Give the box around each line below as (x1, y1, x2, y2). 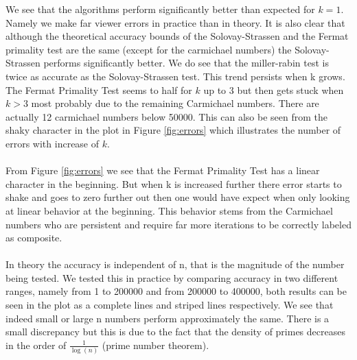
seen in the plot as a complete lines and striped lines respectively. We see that (5, 298, 334, 312)
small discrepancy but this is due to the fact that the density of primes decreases (5, 324, 345, 339)
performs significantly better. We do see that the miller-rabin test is (43, 56, 329, 70)
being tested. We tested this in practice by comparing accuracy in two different (5, 270, 338, 285)
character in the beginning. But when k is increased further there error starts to (5, 176, 342, 191)
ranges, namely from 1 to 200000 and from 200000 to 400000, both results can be (5, 284, 347, 298)
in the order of (5, 337, 67, 352)
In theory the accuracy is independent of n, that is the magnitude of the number (5, 257, 345, 272)
